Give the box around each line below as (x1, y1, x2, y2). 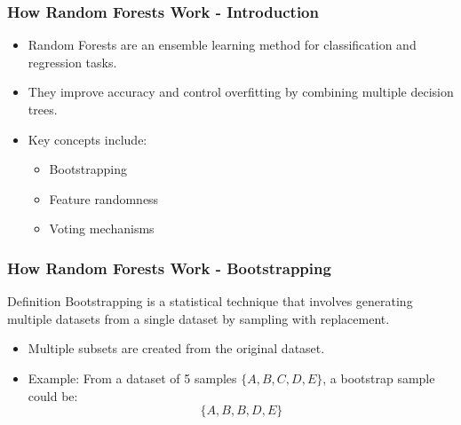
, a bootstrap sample (322, 368, 435, 387)
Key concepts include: (28, 130, 147, 148)
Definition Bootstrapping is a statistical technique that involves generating (7, 292, 413, 311)
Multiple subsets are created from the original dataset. (28, 339, 325, 358)
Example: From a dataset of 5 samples (28, 368, 237, 387)
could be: (28, 386, 78, 405)
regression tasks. (28, 52, 117, 71)
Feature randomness (49, 189, 159, 208)
